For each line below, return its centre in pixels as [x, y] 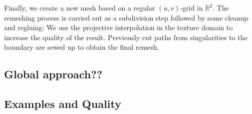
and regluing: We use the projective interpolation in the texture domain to [118, 27]
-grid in [191, 8]
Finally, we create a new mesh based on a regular [80, 8]
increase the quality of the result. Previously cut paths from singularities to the [126, 37]
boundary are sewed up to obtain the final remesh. [82, 47]
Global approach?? [53, 74]
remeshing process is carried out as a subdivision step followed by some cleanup [126, 17]
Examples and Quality [63, 104]
